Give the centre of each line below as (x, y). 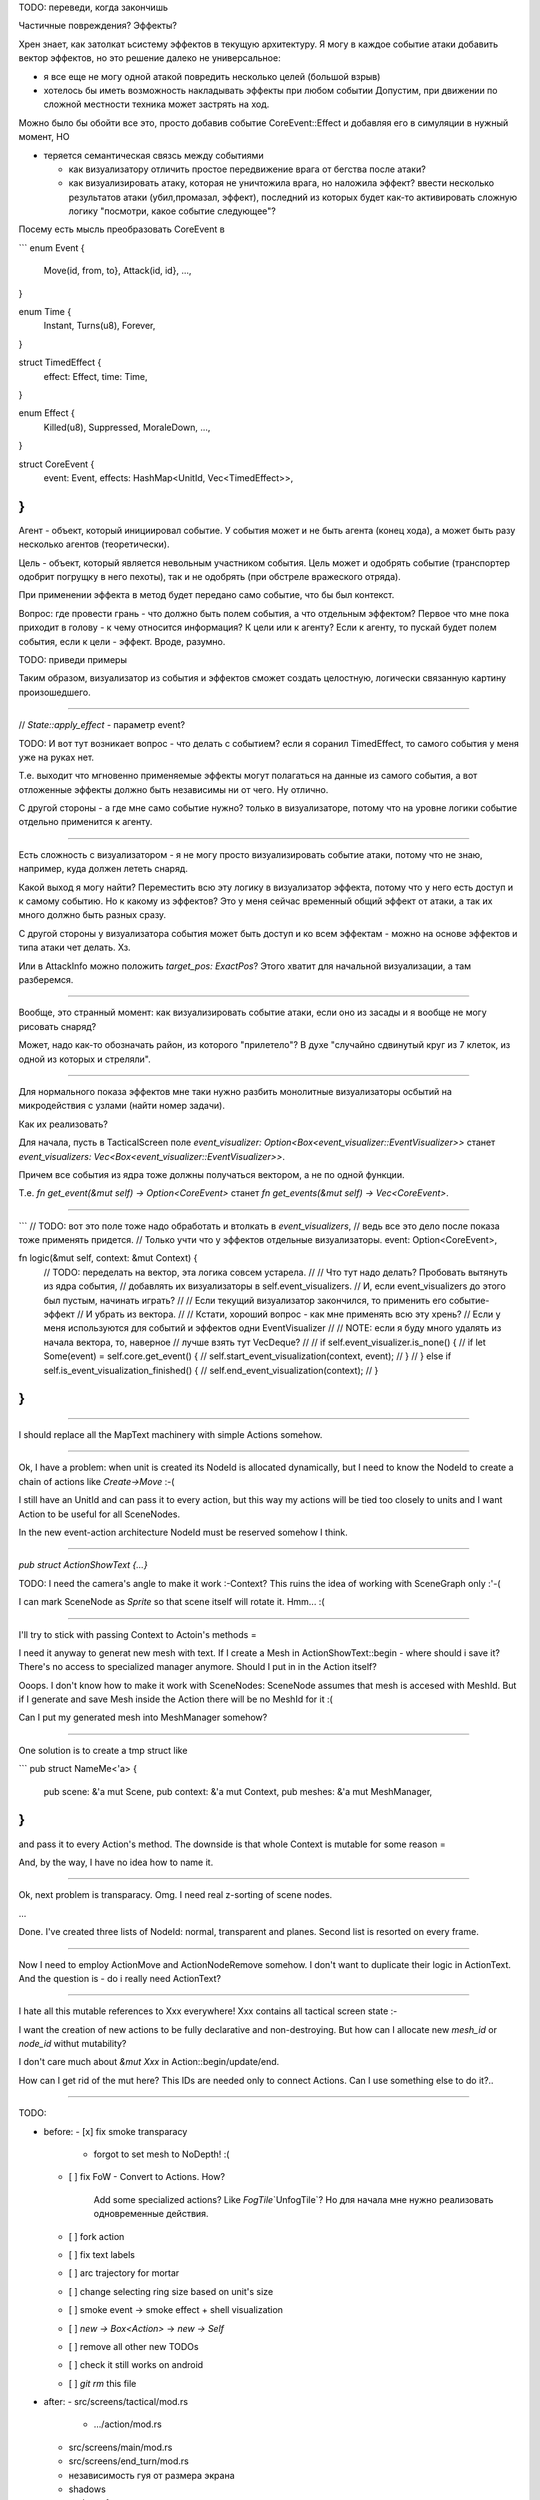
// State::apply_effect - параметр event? (102, 725)
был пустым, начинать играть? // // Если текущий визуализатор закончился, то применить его (245, 1300)
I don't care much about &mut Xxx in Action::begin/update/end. (149, 2062)
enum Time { (45, 312)
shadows (87, 2489)
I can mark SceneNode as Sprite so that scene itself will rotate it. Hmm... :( (171, 1602)
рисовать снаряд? (57, 1026)
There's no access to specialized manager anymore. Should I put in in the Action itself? (197, 1667)
